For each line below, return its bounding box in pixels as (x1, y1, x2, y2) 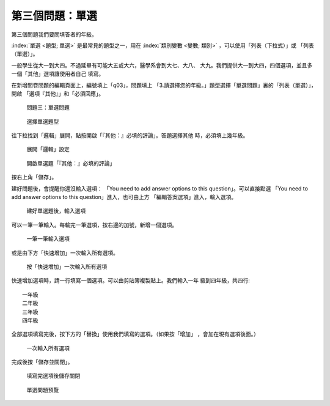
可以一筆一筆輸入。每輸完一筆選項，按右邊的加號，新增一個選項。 (11, 221, 177, 228)
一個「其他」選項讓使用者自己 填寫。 (11, 70, 104, 78)
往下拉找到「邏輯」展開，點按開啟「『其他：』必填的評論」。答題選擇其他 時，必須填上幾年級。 (11, 132, 249, 139)
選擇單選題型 (26, 118, 59, 125)
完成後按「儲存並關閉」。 (11, 358, 73, 366)
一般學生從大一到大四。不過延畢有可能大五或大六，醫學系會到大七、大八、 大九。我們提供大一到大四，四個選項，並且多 (11, 61, 313, 69)
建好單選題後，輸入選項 (26, 207, 86, 214)
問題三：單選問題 (26, 104, 70, 111)
